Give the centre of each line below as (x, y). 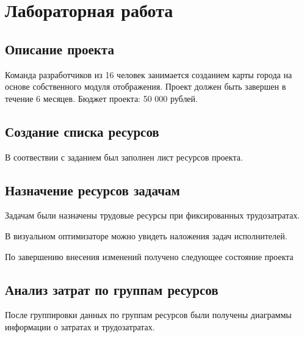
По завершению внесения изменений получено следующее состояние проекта (149, 256)
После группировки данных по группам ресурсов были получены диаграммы (148, 315)
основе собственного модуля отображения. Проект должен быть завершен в (146, 86)
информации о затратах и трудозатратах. (80, 326)
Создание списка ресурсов (82, 131)
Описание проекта (60, 49)
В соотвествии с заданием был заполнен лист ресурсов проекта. (124, 157)
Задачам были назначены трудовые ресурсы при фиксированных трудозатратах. (153, 215)
